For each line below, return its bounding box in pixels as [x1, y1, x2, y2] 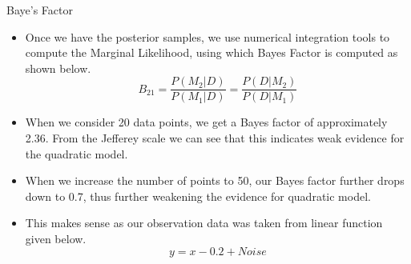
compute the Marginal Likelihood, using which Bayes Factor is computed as [25, 44, 398, 61]
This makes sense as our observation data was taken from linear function [25, 214, 383, 231]
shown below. [25, 59, 91, 76]
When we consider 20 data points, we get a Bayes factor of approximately [25, 114, 388, 130]
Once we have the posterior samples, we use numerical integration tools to [25, 28, 390, 45]
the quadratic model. [25, 145, 128, 162]
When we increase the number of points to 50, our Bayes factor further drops [25, 172, 405, 189]
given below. [25, 230, 87, 246]
